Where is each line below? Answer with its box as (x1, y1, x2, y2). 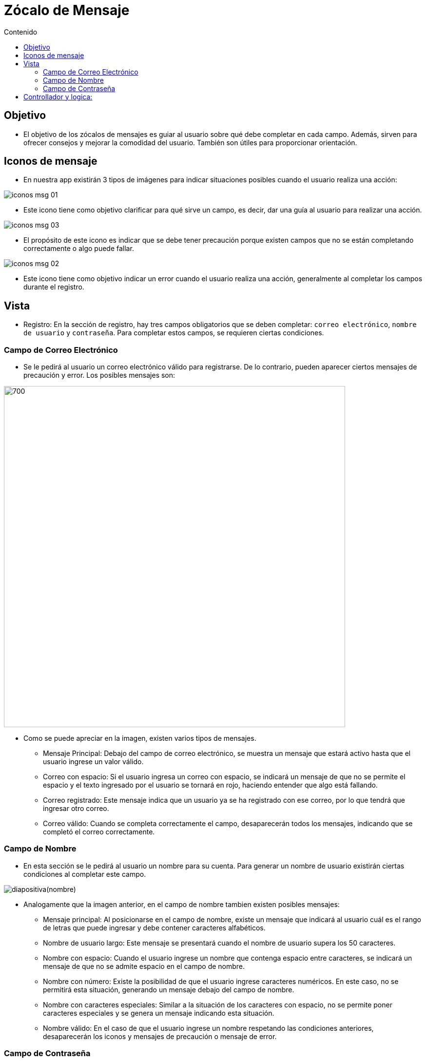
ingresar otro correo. (43, 804, 109, 813)
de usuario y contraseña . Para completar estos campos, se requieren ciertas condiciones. (23, 328, 324, 337)
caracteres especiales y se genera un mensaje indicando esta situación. (43, 1008, 274, 1017)
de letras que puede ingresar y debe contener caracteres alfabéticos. (43, 923, 266, 932)
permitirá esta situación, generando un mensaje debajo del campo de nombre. (43, 985, 294, 994)
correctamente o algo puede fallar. (23, 244, 134, 253)
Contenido (4, 27, 38, 36)
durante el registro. (23, 283, 84, 291)
